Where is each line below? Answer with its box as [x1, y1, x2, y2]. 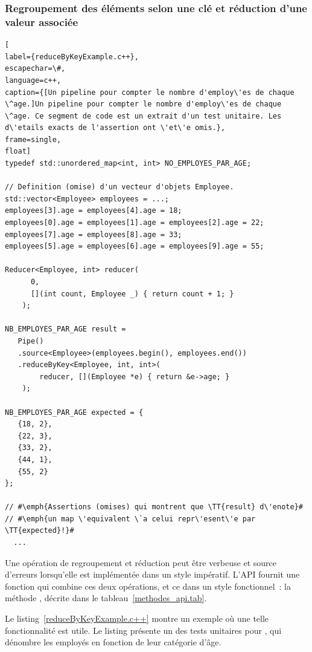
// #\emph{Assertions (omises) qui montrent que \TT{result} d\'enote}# [5, 503, 303, 512]
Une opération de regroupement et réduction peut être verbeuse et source [5, 556, 276, 569]
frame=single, [5, 135, 62, 144]
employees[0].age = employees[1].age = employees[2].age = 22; [5, 218, 264, 227]
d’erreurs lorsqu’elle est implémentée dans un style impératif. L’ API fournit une [5, 568, 300, 581]
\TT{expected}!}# [5, 526, 74, 535]
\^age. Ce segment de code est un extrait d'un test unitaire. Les [5, 111, 282, 120]
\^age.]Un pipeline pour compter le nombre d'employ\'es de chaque [5, 100, 282, 109]
